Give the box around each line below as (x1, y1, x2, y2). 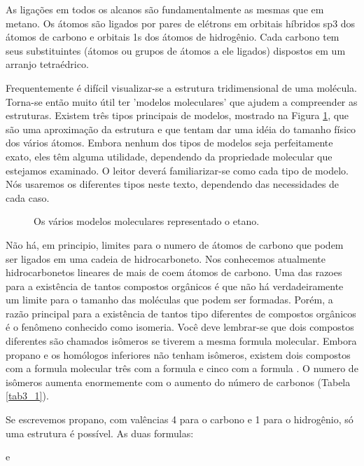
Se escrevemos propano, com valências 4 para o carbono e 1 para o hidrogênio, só (6, 412, 353, 427)
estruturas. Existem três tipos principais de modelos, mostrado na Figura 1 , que (6, 108, 349, 123)
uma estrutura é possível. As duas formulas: (6, 425, 194, 440)
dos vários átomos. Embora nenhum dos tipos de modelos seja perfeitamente (6, 135, 333, 150)
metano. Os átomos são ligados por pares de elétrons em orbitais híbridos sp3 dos (6, 15, 356, 30)
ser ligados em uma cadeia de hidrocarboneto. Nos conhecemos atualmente (6, 251, 325, 266)
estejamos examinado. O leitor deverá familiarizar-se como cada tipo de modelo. (6, 163, 349, 177)
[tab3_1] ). (6, 388, 49, 403)
